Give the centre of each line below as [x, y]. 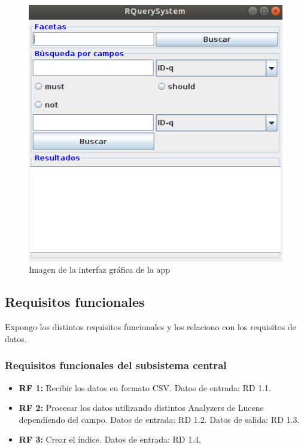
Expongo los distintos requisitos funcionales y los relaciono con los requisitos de [151, 327]
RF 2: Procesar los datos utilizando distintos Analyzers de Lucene [141, 408]
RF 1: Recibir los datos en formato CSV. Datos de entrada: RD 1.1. [145, 387]
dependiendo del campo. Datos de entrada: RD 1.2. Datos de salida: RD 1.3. [159, 419]
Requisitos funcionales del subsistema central [116, 365]
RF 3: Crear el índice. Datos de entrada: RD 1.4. [110, 439]
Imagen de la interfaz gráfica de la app [100, 269]
